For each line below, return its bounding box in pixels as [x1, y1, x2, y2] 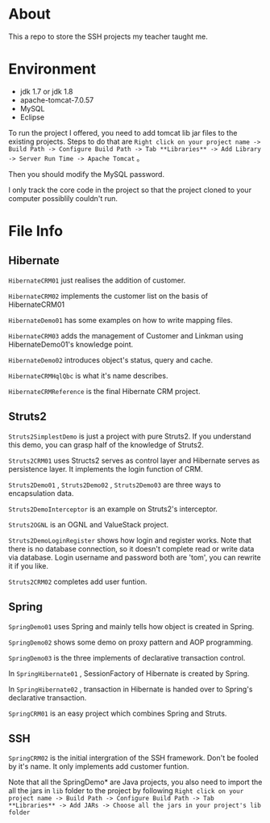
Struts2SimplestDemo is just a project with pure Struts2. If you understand [8, 431, 251, 441]
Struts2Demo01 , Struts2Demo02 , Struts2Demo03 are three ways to [8, 480, 222, 489]
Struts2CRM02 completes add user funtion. [8, 577, 147, 586]
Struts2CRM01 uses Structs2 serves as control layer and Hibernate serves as [8, 456, 260, 465]
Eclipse [19, 112, 45, 122]
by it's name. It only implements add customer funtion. [8, 762, 189, 771]
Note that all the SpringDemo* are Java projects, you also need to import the [8, 777, 263, 787]
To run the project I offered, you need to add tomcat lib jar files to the [8, 128, 238, 137]
